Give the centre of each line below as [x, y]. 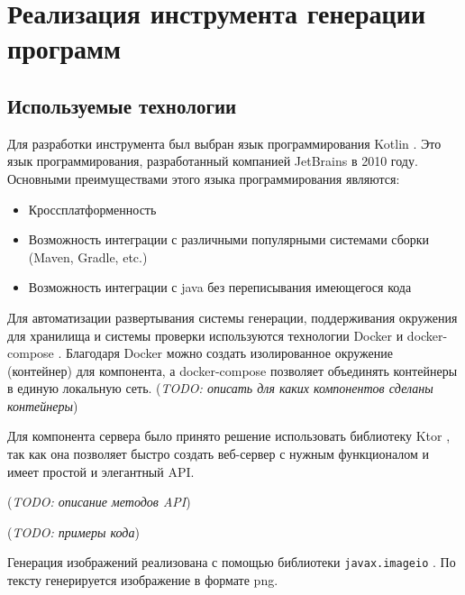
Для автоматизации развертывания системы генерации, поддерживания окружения [232, 317]
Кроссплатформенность [92, 209]
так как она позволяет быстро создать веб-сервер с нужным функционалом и [219, 454]
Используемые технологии [122, 105]
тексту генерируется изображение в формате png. [143, 580]
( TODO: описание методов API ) [99, 502]
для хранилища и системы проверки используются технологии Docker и [205, 335]
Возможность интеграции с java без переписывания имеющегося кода [220, 287]
